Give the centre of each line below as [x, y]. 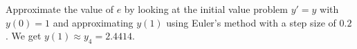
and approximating [93, 22]
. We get [24, 36]
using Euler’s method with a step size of [251, 22]
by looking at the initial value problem [206, 9]
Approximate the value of [59, 9]
